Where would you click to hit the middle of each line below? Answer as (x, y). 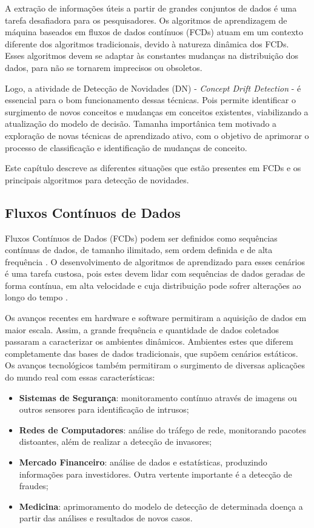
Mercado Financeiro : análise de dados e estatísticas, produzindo (143, 462)
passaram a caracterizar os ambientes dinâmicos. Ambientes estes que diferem (149, 341)
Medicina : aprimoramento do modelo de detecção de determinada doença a (161, 506)
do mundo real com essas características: (80, 377)
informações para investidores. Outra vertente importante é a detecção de (155, 474)
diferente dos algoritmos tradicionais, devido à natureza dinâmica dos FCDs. (147, 43)
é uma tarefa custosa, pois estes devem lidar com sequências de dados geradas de (155, 273)
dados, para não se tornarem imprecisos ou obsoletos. (104, 67)
